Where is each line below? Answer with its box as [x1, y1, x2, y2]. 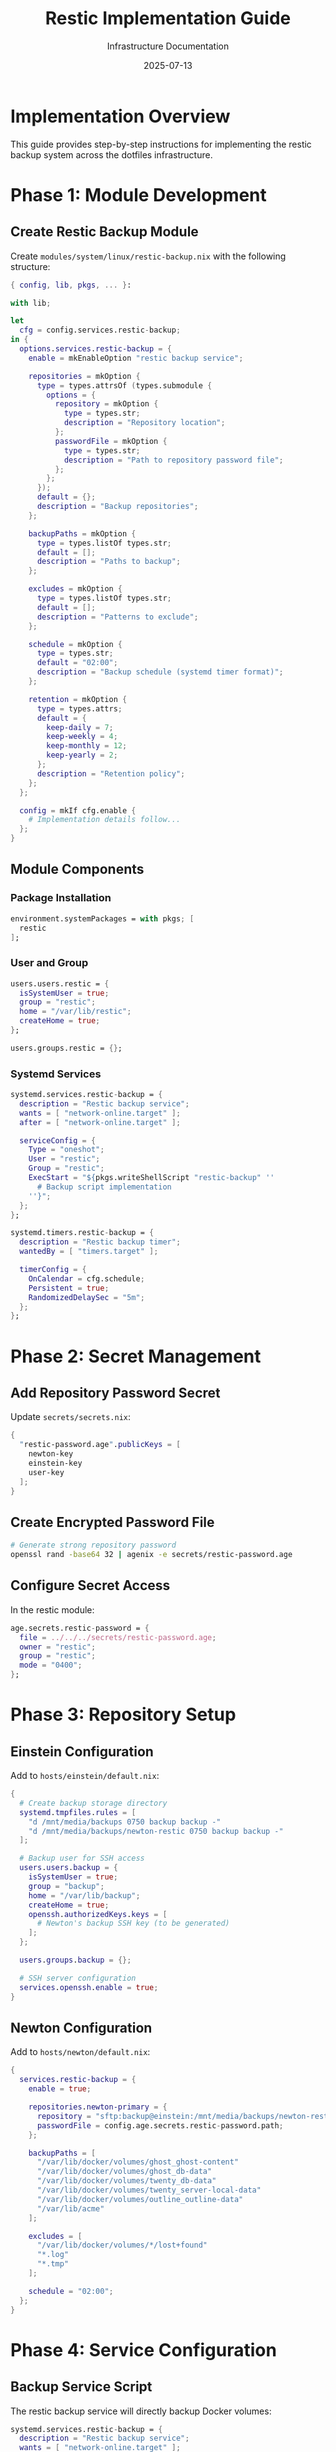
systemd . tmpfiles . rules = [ [19, 1807, 137, 1817]
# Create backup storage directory [19, 1798, 168, 1808]
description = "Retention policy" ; [36, 768, 186, 779]
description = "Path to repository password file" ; [63, 455, 284, 465]
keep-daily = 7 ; [46, 722, 114, 732]
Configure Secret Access [10, 1577, 171, 1594]
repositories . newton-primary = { [28, 2102, 168, 2112]
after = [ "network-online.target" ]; [19, 1117, 182, 1127]
